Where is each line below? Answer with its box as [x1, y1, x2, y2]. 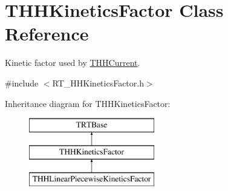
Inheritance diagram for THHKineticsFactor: [5, 97, 171, 109]
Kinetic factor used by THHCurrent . [5, 56, 140, 69]
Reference [5, 21, 89, 46]
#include [5, 76, 39, 89]
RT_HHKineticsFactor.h [52, 76, 144, 89]
